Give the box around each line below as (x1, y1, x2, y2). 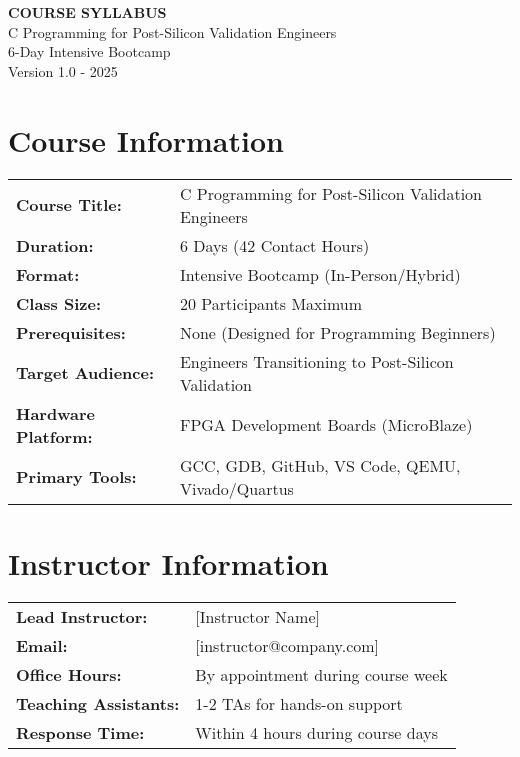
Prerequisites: (16, 320, 126, 344)
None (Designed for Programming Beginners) (179, 320, 496, 344)
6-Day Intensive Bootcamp (8, 41, 171, 62)
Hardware (16, 401, 95, 425)
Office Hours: (16, 662, 122, 686)
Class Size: (16, 291, 102, 315)
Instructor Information (8, 542, 329, 583)
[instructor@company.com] (195, 633, 380, 657)
